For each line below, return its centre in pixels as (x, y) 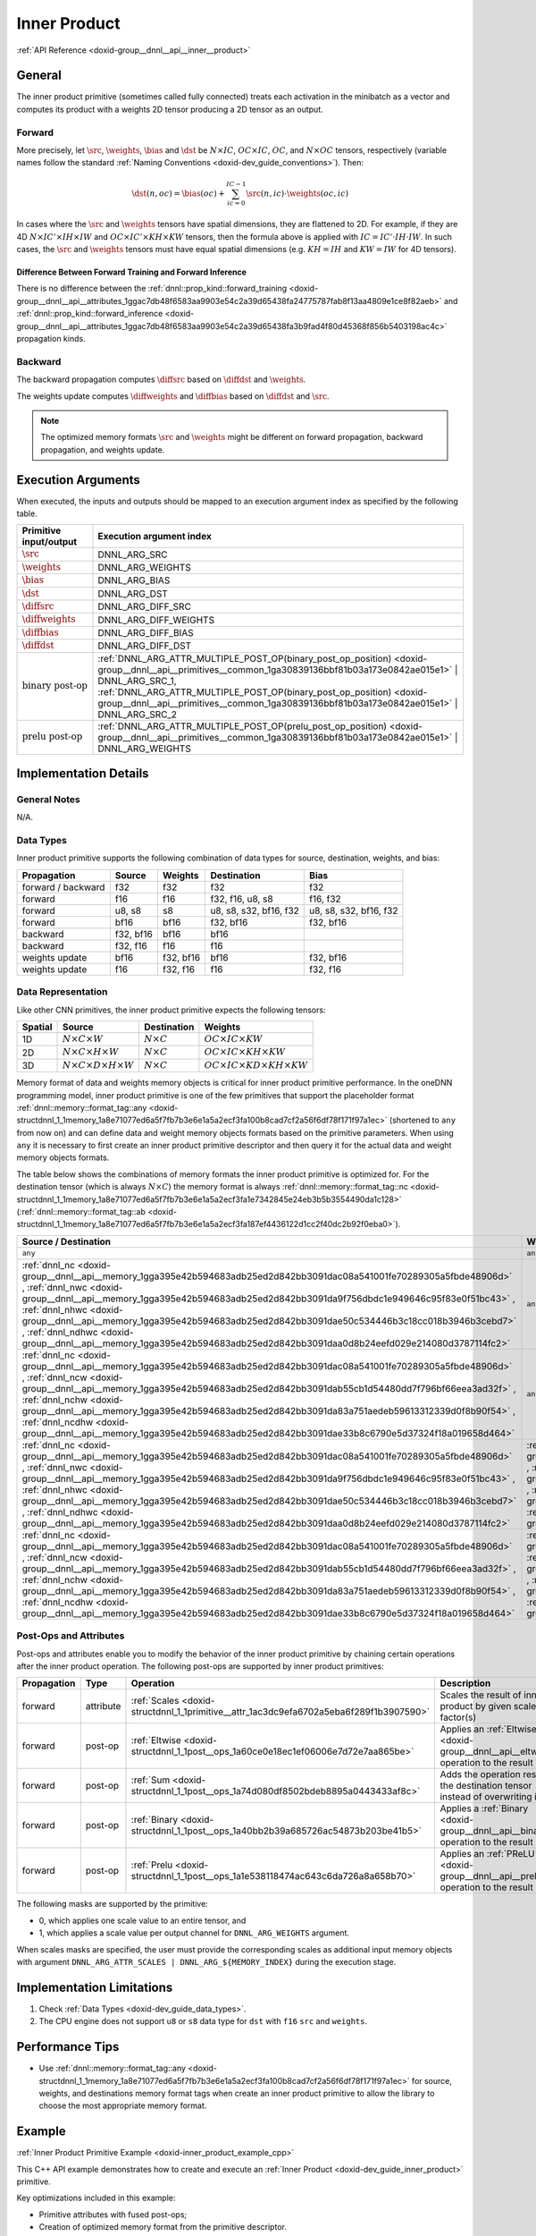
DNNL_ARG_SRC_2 (138, 714)
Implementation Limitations (95, 1987)
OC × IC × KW (234, 1039)
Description (465, 1683)
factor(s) (458, 1717)
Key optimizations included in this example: (96, 2198)
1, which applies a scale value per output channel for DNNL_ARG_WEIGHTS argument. (194, 1933)
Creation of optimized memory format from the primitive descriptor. (163, 2227)
